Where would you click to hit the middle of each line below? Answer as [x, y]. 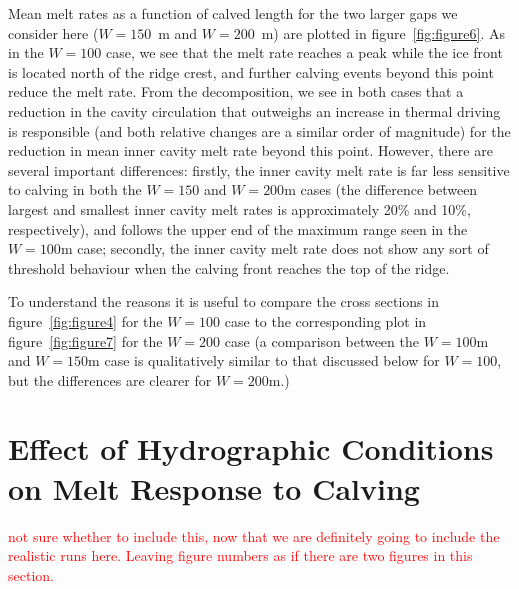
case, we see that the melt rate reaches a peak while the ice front [304, 52]
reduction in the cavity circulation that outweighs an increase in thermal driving [254, 110]
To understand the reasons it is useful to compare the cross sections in [223, 301]
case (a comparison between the [321, 340]
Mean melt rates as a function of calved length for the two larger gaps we [233, 13]
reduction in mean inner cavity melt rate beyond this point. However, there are [250, 150]
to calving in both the [75, 189]
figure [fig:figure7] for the [85, 340]
